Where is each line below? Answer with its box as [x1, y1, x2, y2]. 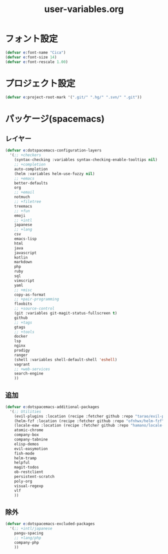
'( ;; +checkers [9, 152, 41, 158]
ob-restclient [14, 469, 43, 474]
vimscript [14, 278, 35, 283]
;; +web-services [14, 366, 50, 371]
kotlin [14, 255, 28, 260]
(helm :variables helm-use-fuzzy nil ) [14, 171, 95, 176]
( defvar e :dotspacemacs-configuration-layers [5, 148, 101, 153]
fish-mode [14, 451, 35, 456]
